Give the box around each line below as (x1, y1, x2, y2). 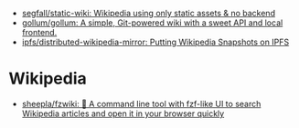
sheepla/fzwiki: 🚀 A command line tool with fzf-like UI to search (21, 98, 262, 109)
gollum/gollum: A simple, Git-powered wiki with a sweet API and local (21, 17, 283, 28)
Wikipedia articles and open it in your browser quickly (21, 108, 225, 119)
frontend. (21, 27, 58, 37)
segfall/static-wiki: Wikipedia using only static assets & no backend (21, 8, 276, 18)
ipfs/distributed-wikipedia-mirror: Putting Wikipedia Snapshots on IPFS (21, 36, 290, 47)
